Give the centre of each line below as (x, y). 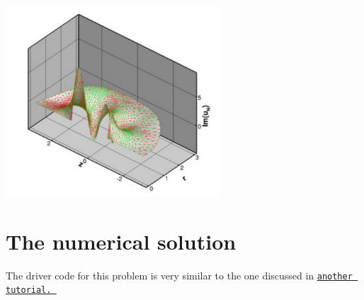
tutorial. (29, 290)
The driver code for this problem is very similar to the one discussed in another (179, 275)
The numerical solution (121, 241)
